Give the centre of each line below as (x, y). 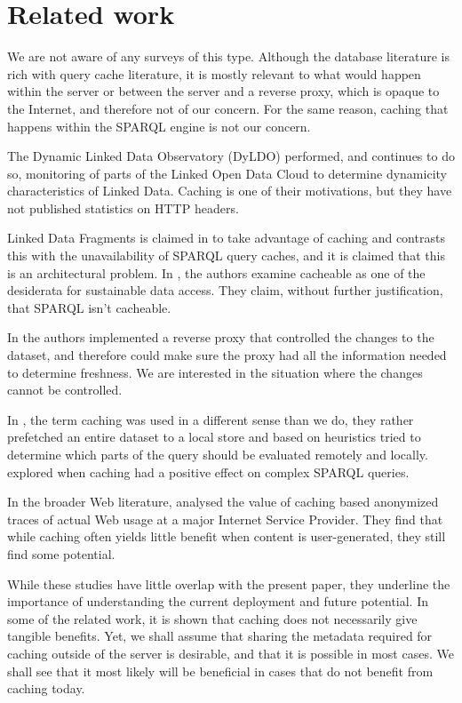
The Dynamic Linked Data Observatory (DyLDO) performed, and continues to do (231, 156)
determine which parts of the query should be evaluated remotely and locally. (218, 454)
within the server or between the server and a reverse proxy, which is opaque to (223, 91)
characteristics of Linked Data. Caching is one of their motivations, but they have (230, 191)
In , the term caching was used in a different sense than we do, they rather (211, 419)
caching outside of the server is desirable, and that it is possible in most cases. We (231, 653)
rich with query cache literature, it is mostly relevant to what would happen (214, 73)
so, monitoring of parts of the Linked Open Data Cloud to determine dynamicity (227, 173)
